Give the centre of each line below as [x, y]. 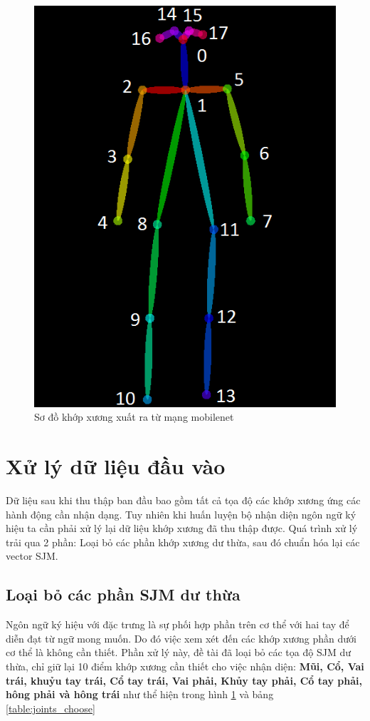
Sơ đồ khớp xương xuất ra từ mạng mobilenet [134, 417]
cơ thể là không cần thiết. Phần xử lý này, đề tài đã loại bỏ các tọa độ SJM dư [178, 652]
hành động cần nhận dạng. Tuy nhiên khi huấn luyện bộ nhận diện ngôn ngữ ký [181, 514]
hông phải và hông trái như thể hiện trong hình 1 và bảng [140, 694]
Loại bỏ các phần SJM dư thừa [123, 594]
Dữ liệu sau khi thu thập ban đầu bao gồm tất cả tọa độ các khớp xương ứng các [183, 500]
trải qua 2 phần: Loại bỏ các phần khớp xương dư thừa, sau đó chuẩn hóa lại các [183, 542]
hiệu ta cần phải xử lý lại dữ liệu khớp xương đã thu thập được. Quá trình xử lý [182, 528]
